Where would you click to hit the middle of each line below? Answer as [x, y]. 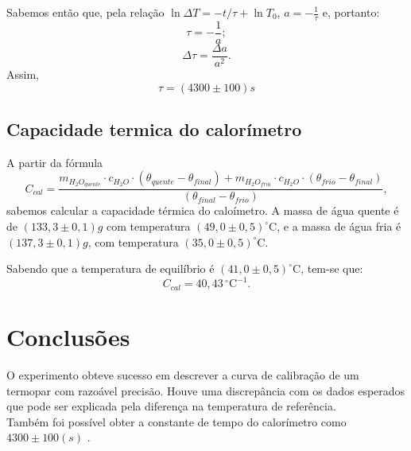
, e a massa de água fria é [339, 226]
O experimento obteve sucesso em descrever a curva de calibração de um [183, 374]
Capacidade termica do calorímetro [154, 128]
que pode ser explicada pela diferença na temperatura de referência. [171, 406]
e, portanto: [351, 12]
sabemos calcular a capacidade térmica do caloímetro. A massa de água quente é [203, 210]
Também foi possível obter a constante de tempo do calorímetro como [176, 421]
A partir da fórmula [55, 162]
